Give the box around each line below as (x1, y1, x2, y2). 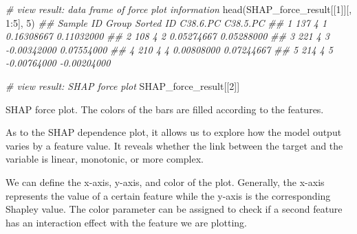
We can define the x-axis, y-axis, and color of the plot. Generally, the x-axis (6, 174, 325, 189)
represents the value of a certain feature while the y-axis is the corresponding (6, 188, 331, 202)
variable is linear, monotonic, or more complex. (6, 152, 204, 166)
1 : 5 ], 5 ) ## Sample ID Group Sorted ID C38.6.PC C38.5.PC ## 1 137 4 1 (6, 15, 327, 30)
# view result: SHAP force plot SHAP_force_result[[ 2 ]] (6, 78, 240, 93)
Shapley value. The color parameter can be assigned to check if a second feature (6, 202, 343, 216)
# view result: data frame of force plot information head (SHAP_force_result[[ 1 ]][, (6, 2, 352, 16)
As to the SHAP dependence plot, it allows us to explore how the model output (6, 125, 342, 139)
